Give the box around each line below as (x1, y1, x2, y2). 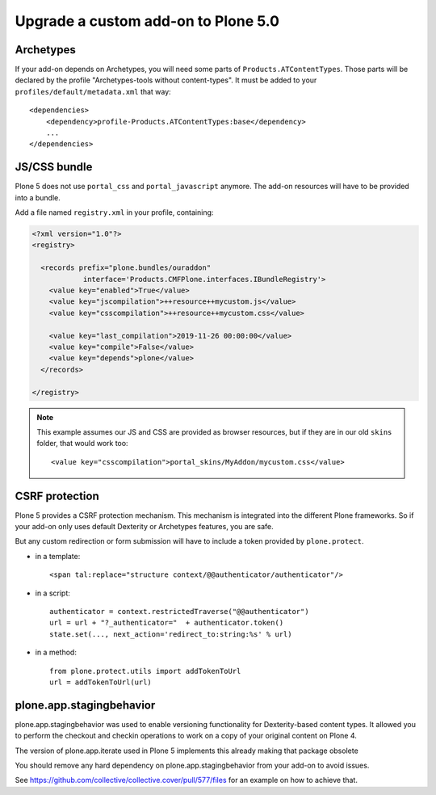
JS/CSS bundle (15, 160, 93, 174)
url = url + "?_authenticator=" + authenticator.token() (49, 618, 284, 628)
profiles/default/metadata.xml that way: (15, 86, 171, 96)
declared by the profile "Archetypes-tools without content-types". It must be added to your (15, 75, 317, 85)
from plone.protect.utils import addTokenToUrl (49, 667, 241, 675)
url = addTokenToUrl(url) (49, 677, 153, 687)
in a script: (35, 588, 70, 598)
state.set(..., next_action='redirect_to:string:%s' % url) (49, 629, 292, 638)
